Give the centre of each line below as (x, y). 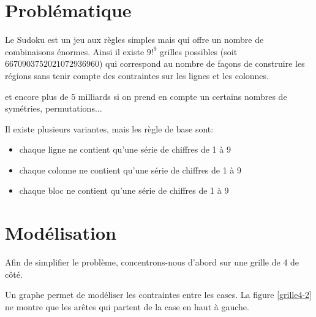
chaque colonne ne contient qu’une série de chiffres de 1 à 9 (130, 170)
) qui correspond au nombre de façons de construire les (202, 63)
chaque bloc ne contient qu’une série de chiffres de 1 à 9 (124, 190)
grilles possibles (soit (199, 51)
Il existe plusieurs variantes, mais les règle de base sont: (109, 128)
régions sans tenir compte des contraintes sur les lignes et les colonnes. (137, 75)
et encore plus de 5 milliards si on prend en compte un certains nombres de (146, 96)
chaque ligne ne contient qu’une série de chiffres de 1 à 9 (125, 149)
